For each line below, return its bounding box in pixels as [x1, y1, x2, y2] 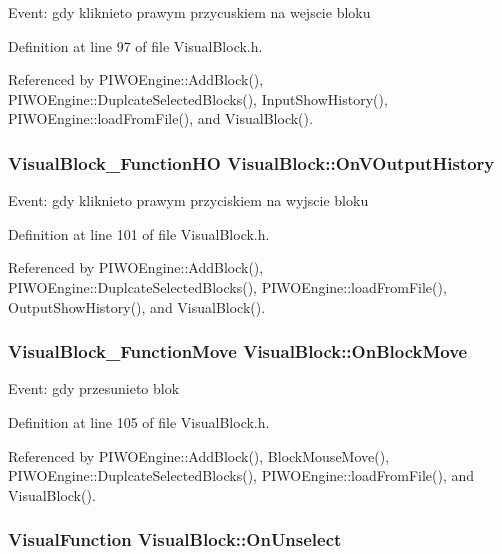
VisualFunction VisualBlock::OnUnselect [8, 527, 342, 552]
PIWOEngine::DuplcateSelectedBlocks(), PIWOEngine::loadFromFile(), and [8, 465, 475, 486]
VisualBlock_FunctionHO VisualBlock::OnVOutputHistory [8, 150, 495, 175]
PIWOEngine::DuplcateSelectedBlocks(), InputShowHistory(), [8, 88, 388, 109]
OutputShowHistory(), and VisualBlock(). [8, 296, 266, 317]
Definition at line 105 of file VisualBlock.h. [8, 411, 270, 432]
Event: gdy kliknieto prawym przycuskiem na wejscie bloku [8, 2, 371, 22]
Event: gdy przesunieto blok [8, 378, 180, 399]
